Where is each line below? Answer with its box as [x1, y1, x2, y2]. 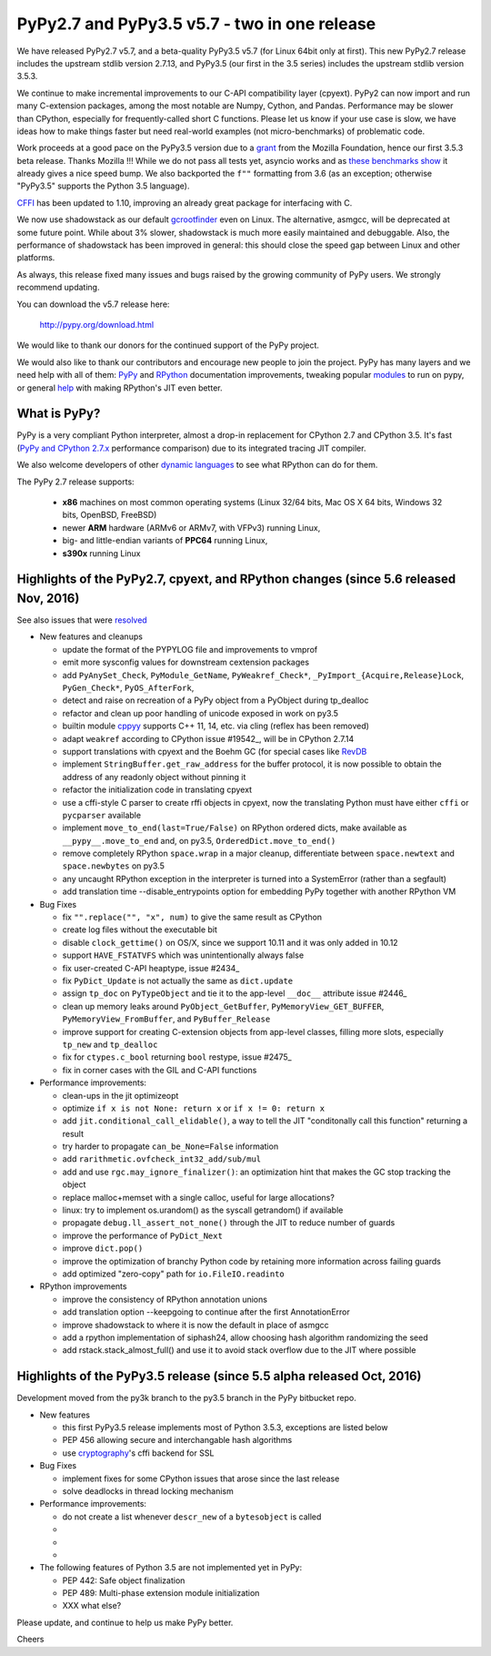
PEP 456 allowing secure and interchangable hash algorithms [62, 1435, 293, 1446]
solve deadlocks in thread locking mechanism [62, 1485, 234, 1497]
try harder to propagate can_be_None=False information [62, 1141, 279, 1152]
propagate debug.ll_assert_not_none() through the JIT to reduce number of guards [62, 1217, 396, 1228]
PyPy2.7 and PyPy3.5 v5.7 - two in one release [16, 14, 376, 34]
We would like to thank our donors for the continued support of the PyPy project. [16, 340, 320, 351]
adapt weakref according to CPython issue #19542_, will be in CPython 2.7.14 [62, 733, 355, 744]
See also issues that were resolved [16, 615, 147, 625]
